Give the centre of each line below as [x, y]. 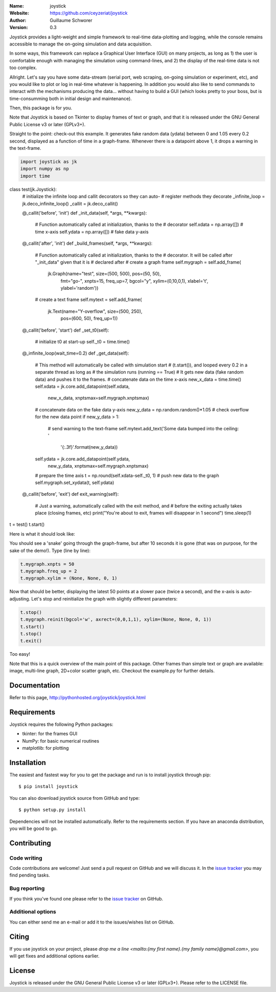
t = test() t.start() [27, 524]
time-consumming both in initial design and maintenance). [71, 98]
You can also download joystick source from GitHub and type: [75, 798]
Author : [18, 20]
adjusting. [20, 598]
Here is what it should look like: [42, 534]
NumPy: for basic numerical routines [61, 741]
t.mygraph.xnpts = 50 [47, 564]
